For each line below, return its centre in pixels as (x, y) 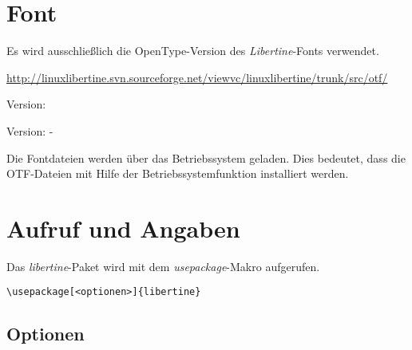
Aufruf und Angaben (123, 228)
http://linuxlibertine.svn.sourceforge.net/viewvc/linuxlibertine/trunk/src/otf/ (197, 77)
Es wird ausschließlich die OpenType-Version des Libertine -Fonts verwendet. (193, 51)
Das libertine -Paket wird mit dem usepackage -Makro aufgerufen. (163, 266)
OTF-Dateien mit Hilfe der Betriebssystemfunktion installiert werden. (178, 173)
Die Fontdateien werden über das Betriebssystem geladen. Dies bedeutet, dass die (206, 157)
